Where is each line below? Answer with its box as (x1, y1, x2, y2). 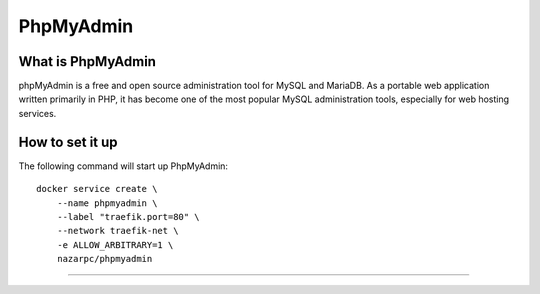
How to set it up (18, 133, 119, 150)
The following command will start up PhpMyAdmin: (18, 160, 229, 172)
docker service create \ (36, 183, 158, 195)
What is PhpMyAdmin (18, 53, 157, 70)
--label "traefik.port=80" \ (56, 211, 200, 222)
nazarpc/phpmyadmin (56, 253, 153, 265)
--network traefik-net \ (56, 225, 179, 237)
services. (18, 107, 57, 119)
